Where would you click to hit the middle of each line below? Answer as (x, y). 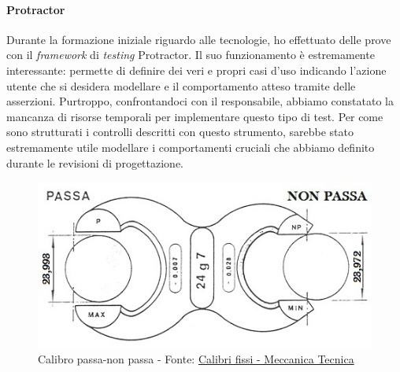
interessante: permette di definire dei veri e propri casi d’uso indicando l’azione (196, 70)
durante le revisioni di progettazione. (95, 162)
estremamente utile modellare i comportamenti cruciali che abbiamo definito (191, 147)
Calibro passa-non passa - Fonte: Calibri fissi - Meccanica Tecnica (196, 359)
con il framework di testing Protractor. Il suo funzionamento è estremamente (191, 55)
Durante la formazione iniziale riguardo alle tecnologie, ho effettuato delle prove (199, 39)
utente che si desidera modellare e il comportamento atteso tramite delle (181, 85)
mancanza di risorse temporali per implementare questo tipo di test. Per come (195, 116)
